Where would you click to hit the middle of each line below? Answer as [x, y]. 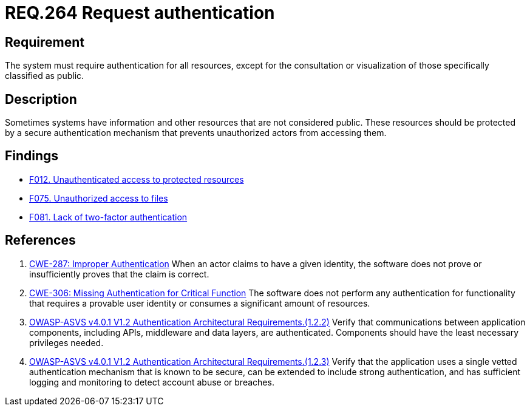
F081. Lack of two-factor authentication [108, 217]
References [40, 240]
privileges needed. [66, 342]
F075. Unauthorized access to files [99, 198]
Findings [32, 156]
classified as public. [45, 76]
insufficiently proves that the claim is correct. [119, 274]
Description [41, 99]
